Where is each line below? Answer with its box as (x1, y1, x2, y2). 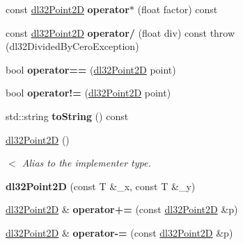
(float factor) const (137, 2, 218, 16)
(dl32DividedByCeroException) (6, 39, 139, 53)
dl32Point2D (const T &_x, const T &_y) (6, 178, 196, 193)
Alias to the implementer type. (22, 155, 151, 170)
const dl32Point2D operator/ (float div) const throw (6, 25, 235, 40)
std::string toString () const (6, 108, 129, 123)
